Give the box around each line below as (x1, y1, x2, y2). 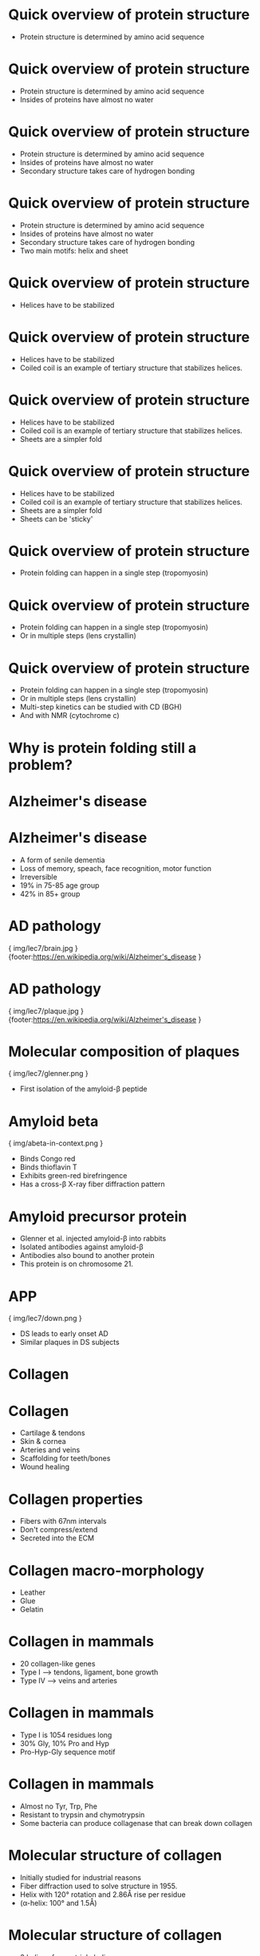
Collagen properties (8, 1490, 144, 1508)
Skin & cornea (19, 1437, 66, 1446)
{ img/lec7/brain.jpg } (8, 943, 78, 952)
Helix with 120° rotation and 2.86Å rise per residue (19, 1890, 186, 1899)
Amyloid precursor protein (8, 1207, 187, 1225)
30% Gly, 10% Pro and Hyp (19, 1739, 110, 1749)
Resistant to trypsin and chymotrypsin (19, 1810, 145, 1820)
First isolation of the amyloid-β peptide (19, 1084, 148, 1094)
